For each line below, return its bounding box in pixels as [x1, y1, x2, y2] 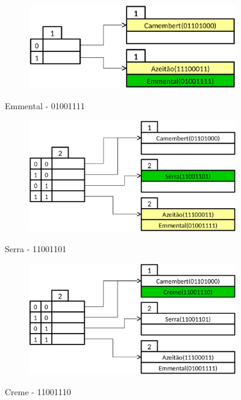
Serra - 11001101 [5, 243, 66, 255]
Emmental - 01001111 [5, 99, 85, 112]
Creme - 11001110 [5, 385, 71, 398]
